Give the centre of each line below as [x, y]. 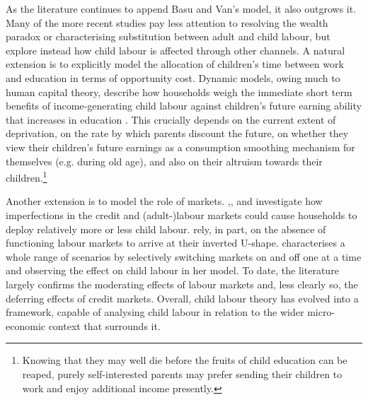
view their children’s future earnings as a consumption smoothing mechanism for [180, 147]
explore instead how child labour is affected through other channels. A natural [176, 50]
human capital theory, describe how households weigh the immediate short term [179, 92]
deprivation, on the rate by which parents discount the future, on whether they [177, 133]
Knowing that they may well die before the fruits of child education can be [185, 360]
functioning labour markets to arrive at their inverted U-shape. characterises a [176, 243]
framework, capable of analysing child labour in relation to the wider [155, 312]
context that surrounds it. [104, 325]
